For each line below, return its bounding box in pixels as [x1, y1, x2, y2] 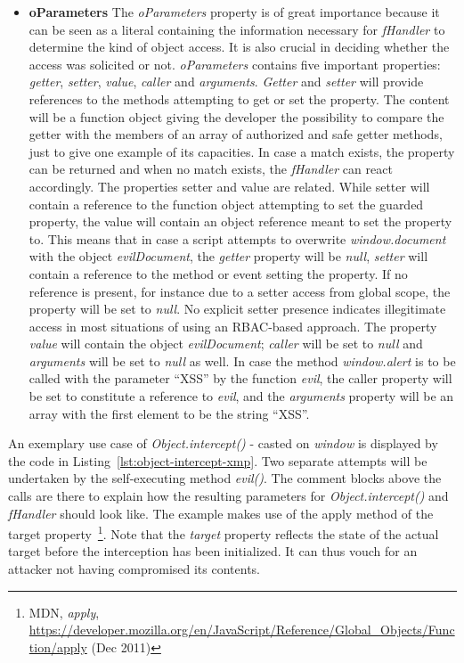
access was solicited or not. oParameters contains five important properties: [28, 54, 441, 73]
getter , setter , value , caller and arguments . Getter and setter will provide [28, 72, 424, 91]
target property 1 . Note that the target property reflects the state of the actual [8, 522, 439, 543]
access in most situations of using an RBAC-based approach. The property [28, 316, 437, 335]
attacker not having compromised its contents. [8, 560, 261, 578]
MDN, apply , [28, 602, 100, 621]
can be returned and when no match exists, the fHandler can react [28, 160, 393, 178]
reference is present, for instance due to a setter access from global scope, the [28, 282, 451, 300]
